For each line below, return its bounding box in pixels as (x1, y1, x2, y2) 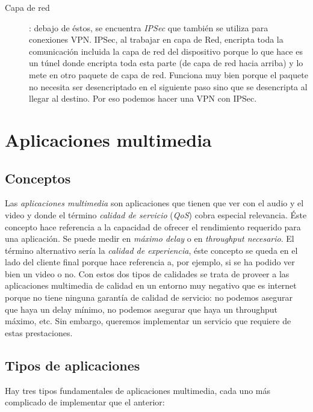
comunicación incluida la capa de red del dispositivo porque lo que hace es (29, 45, 303, 57)
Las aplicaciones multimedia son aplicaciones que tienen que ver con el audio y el (5, 197, 304, 209)
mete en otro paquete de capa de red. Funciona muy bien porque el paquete (29, 68, 308, 81)
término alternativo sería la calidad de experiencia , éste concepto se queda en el (5, 244, 298, 256)
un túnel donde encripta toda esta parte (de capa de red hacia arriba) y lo (29, 57, 303, 69)
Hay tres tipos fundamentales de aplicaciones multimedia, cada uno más (5, 384, 271, 396)
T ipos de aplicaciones (5, 355, 140, 374)
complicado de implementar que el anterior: (5, 396, 165, 408)
